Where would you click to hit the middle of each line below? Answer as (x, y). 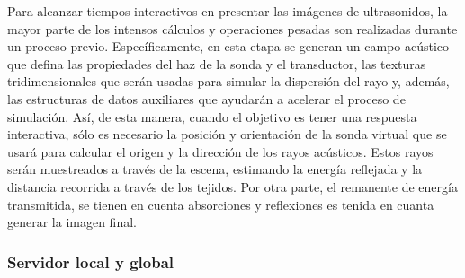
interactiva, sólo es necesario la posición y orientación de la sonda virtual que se (227, 134)
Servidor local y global (91, 261)
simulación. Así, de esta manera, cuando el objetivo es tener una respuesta (212, 116)
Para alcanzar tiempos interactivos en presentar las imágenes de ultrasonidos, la (228, 11)
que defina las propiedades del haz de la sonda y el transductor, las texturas (217, 63)
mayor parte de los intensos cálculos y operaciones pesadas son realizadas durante (232, 28)
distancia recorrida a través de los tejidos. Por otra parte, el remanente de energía (232, 186)
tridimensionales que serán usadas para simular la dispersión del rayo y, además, (228, 81)
